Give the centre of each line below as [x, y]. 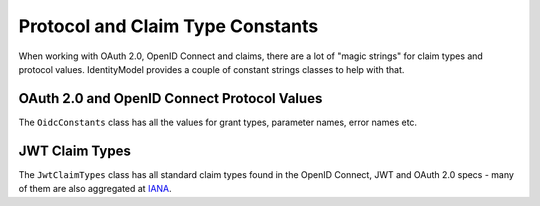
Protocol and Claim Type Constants [168, 26]
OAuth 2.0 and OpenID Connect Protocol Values [170, 98]
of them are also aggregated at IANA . [95, 189]
